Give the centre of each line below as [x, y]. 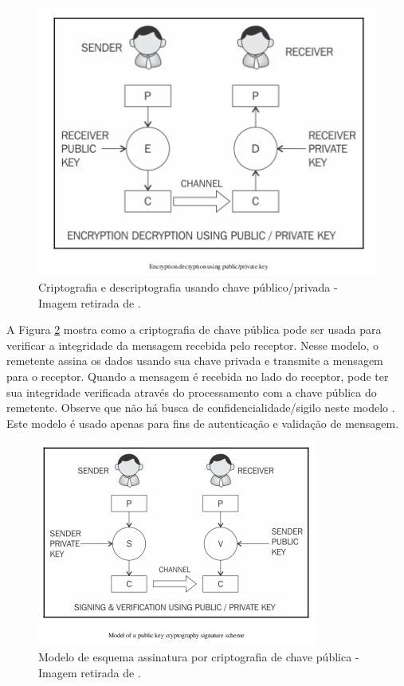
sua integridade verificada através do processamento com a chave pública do [192, 392]
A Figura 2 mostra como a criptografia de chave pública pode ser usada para [194, 329]
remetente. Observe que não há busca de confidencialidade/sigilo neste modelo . [201, 408]
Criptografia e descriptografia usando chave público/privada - [188, 286]
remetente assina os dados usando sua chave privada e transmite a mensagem [195, 361]
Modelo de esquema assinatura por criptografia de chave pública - [199, 656]
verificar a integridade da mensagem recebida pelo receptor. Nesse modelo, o [193, 345]
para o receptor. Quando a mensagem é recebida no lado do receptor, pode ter [198, 376]
